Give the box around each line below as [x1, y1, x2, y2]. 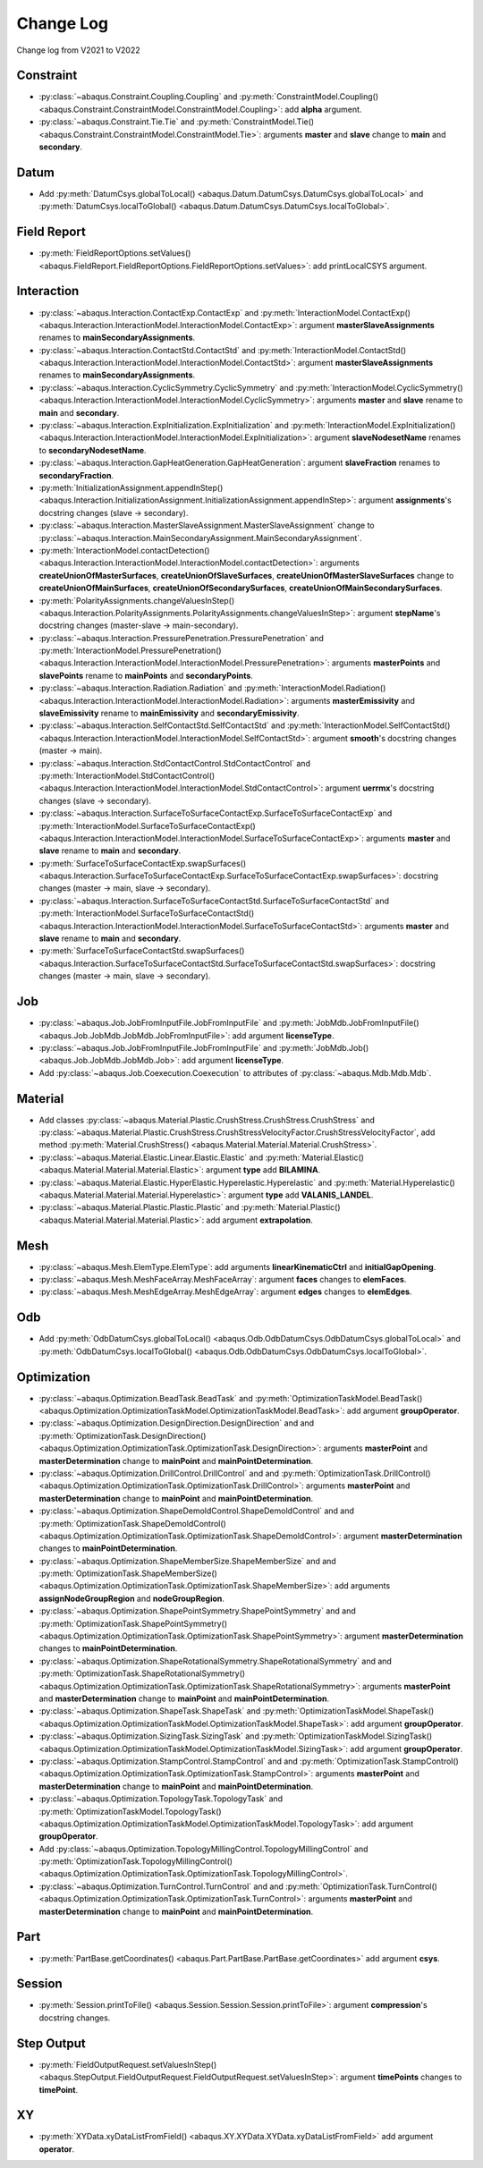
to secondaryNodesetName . [38, 445, 147, 455]
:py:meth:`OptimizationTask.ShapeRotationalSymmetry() [38, 1668, 246, 1679]
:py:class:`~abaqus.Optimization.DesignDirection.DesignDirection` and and [38, 1418, 315, 1428]
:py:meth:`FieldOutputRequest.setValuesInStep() [38, 2059, 217, 2070]
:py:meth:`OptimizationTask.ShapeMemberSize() [38, 1568, 218, 1579]
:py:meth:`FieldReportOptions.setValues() [38, 248, 191, 258]
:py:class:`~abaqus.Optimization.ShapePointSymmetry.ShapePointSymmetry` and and [38, 1605, 357, 1616]
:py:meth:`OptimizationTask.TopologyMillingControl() [38, 1856, 233, 1867]
